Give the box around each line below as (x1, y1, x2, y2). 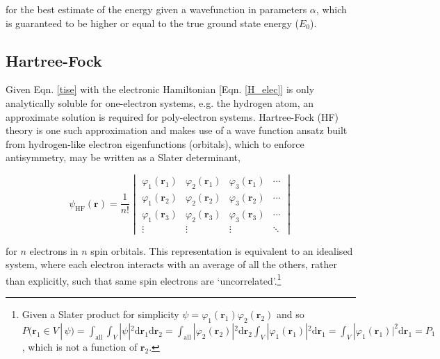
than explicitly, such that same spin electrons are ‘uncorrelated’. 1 (6, 271, 282, 287)
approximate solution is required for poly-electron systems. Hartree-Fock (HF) (6, 109, 339, 124)
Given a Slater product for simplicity (22, 307, 179, 322)
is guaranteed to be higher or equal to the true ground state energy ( (6, 15, 299, 30)
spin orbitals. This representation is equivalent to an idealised (90, 243, 353, 258)
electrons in (29, 243, 79, 258)
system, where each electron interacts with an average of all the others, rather (6, 257, 337, 272)
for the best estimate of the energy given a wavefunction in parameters (6, 2, 307, 16)
